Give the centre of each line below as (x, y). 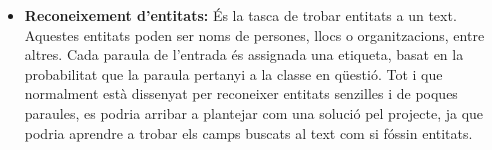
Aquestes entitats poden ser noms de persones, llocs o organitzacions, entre (254, 34)
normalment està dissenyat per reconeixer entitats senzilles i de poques (241, 93)
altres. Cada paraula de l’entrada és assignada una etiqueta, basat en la (244, 54)
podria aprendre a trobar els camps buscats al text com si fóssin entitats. (248, 132)
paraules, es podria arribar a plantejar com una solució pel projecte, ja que (254, 112)
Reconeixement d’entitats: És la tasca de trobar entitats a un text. (240, 15)
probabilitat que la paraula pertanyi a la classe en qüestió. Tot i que (233, 73)
